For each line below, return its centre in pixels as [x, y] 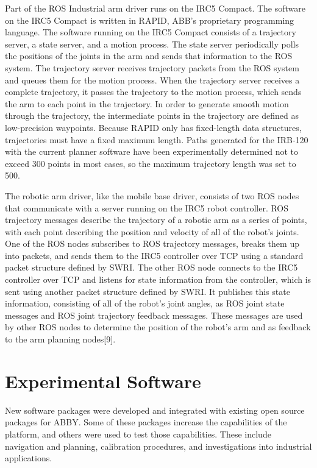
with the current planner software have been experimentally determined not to [151, 151]
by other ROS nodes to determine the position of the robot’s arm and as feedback [158, 327]
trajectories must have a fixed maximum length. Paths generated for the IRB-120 [157, 139]
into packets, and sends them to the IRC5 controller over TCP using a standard [154, 255]
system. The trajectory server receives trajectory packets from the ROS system [152, 67]
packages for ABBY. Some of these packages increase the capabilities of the [146, 422]
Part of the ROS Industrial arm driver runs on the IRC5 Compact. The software [155, 8]
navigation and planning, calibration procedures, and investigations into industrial [158, 446]
